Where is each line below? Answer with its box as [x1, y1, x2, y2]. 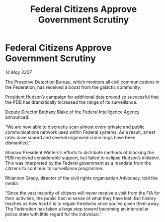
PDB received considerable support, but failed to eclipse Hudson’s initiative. [5, 155, 161, 161]
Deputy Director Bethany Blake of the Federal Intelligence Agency [5, 109, 140, 115]
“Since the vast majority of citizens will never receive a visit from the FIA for [5, 190, 161, 196]
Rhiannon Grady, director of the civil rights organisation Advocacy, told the [5, 175, 158, 181]
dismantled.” [5, 140, 31, 146]
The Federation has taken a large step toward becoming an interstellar [5, 206, 149, 212]
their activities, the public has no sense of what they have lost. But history [5, 195, 157, 201]
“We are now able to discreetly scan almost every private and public [5, 124, 145, 130]
